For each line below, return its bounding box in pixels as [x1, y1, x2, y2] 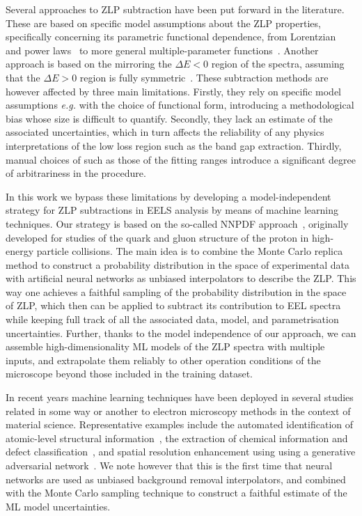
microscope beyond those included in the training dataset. [6, 366, 253, 381]
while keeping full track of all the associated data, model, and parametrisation [6, 312, 339, 327]
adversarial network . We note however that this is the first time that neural [6, 458, 333, 472]
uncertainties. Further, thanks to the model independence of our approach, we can [6, 325, 356, 340]
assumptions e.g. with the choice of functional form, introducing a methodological [6, 97, 354, 112]
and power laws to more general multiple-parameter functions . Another [6, 42, 319, 57]
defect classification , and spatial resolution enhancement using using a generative [6, 444, 356, 459]
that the [6, 70, 40, 84]
